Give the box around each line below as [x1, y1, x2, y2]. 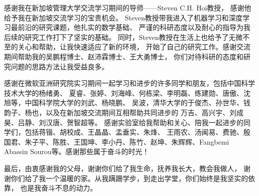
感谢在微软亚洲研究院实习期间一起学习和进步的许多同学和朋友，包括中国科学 [4, 78, 255, 88]
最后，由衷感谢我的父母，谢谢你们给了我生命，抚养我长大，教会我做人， [4, 163, 241, 173]
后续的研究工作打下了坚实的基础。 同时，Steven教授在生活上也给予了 [4, 31, 229, 42]
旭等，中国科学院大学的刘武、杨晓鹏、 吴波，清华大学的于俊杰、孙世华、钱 [4, 97, 251, 108]
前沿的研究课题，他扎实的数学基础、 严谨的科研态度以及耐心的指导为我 [17, 22, 251, 32]
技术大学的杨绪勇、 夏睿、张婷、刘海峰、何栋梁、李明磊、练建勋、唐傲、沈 [4, 87, 251, 98]
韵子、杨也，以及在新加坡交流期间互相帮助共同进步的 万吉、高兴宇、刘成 [4, 107, 244, 117]
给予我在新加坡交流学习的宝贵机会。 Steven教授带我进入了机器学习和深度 [4, 12, 243, 22]
